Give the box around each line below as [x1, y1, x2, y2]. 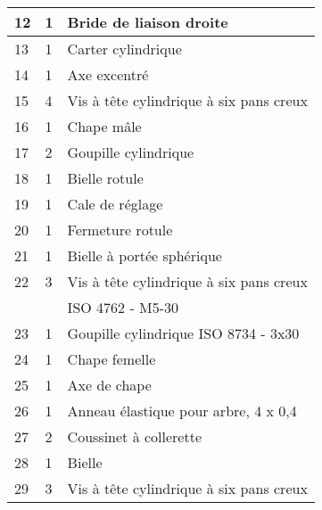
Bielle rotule [67, 168, 144, 188]
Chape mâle [67, 116, 142, 136]
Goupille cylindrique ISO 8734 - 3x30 [67, 323, 300, 343]
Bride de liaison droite [67, 12, 228, 32]
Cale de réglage [67, 193, 163, 214]
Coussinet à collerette [67, 426, 202, 447]
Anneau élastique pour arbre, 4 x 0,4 [67, 400, 297, 421]
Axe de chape [67, 374, 152, 395]
